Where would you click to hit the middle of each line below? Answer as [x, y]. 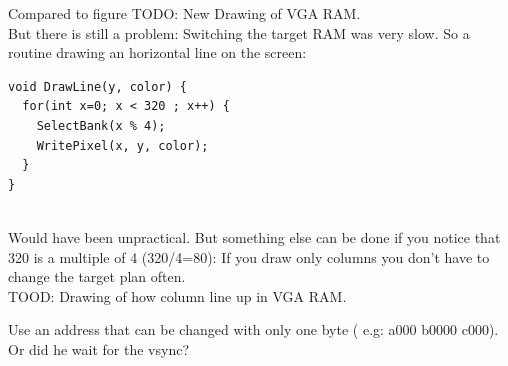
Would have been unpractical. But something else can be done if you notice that [254, 236]
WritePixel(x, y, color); [122, 145]
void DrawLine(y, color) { [97, 86]
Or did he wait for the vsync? [98, 348]
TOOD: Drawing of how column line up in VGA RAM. [177, 295]
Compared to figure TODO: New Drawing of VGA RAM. [184, 13]
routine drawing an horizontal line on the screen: [157, 52]
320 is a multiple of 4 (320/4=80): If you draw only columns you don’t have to [249, 256]
